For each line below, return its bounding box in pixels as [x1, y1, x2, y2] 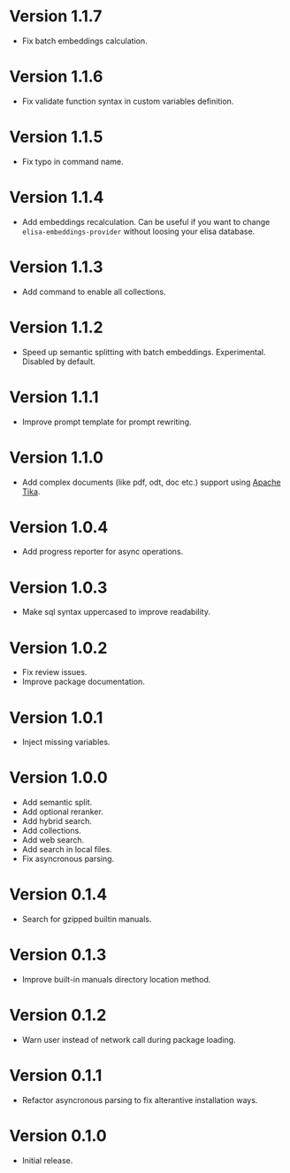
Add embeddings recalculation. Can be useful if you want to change [21, 216, 271, 227]
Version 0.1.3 [9, 945, 107, 965]
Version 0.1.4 [9, 884, 108, 905]
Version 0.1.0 [9, 1126, 108, 1146]
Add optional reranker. [21, 806, 103, 817]
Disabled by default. [21, 356, 95, 367]
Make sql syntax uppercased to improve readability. [21, 607, 210, 618]
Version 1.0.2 [9, 638, 108, 657]
